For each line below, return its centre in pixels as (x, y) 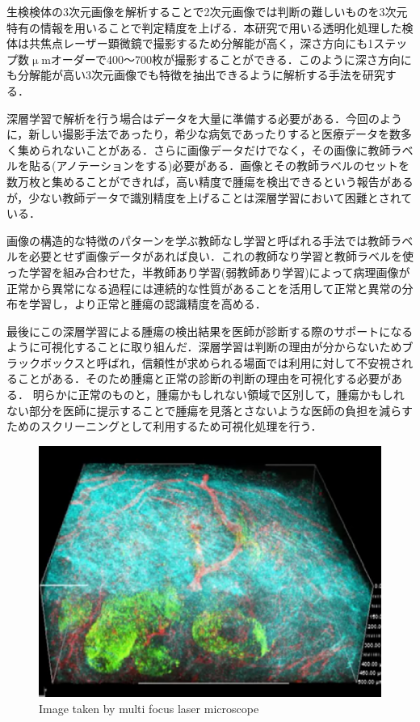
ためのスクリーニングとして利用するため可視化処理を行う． (164, 426)
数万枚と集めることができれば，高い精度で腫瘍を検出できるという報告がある (210, 181)
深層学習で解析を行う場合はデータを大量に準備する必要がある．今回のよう (204, 118)
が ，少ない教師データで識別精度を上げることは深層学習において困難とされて (210, 197)
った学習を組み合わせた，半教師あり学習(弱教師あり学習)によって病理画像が (208, 272)
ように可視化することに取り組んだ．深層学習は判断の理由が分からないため (204, 347)
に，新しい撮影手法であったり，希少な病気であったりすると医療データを (198, 134)
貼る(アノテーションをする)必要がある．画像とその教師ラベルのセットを (219, 166)
